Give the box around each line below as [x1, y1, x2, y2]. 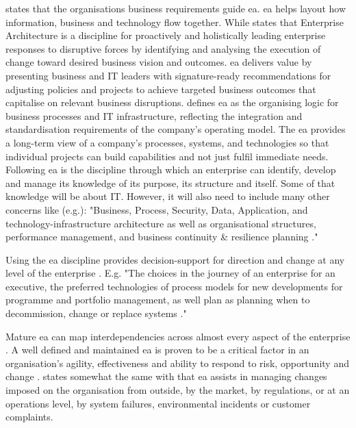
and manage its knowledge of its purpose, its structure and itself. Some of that [5, 175, 335, 190]
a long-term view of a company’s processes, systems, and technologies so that [5, 135, 329, 149]
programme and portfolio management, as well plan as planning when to [5, 292, 310, 307]
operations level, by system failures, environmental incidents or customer [5, 396, 311, 410]
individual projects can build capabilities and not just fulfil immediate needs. [5, 149, 329, 163]
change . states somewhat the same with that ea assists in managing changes [5, 369, 327, 383]
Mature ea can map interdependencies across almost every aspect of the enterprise [5, 329, 351, 343]
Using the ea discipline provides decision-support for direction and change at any [5, 252, 345, 266]
